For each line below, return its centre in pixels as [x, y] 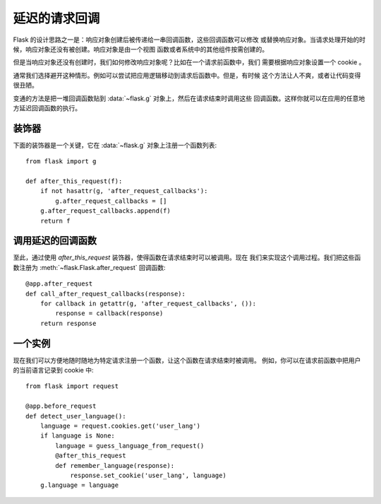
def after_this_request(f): [74, 181]
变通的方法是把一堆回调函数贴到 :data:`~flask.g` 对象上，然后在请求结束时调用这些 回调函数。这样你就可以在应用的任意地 [189, 98]
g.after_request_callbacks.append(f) [105, 211]
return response [68, 323]
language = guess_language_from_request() [130, 446]
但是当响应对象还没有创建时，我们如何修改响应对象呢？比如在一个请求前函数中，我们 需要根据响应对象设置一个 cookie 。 [189, 62]
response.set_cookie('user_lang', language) [149, 475]
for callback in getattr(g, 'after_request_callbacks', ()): [148, 304]
